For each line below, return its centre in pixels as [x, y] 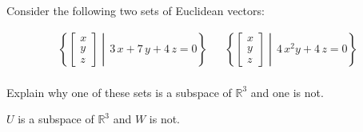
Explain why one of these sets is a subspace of [119, 92]
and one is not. [287, 92]
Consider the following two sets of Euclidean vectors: [136, 10]
